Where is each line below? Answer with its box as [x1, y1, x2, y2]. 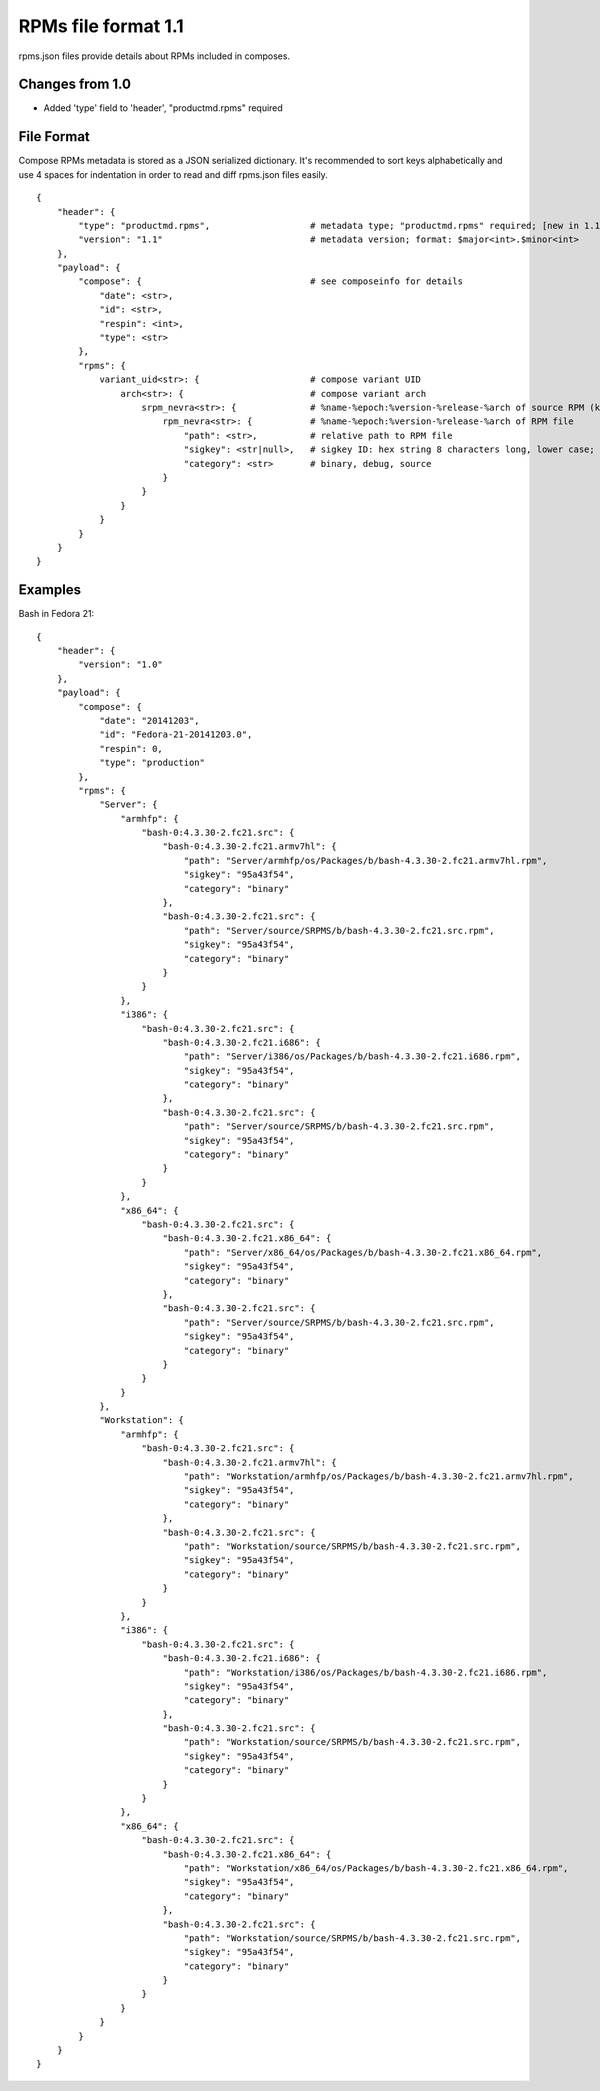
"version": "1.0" [78, 659, 164, 670]
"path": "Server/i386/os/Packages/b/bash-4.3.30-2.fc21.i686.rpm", [183, 1051, 522, 1062]
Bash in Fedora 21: [18, 608, 95, 620]
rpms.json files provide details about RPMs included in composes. [18, 50, 290, 62]
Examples [18, 581, 82, 599]
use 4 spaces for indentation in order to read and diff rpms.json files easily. [18, 168, 329, 180]
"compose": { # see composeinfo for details [78, 276, 464, 287]
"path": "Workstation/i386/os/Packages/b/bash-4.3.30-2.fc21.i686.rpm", [183, 1666, 548, 1678]
